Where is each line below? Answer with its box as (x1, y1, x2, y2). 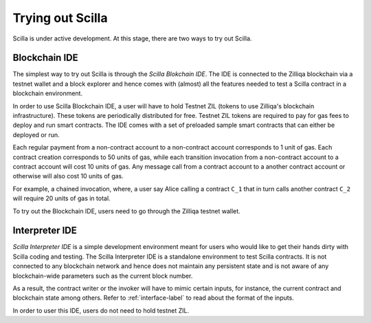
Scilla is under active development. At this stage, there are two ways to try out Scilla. (12, 34, 252, 43)
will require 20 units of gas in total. (12, 194, 111, 202)
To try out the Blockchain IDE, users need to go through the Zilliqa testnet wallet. (12, 206, 240, 215)
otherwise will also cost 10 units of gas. (12, 172, 124, 180)
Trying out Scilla (12, 10, 108, 25)
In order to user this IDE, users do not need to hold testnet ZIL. (12, 306, 189, 315)
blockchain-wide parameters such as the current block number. (12, 272, 193, 280)
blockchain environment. (12, 89, 82, 97)
